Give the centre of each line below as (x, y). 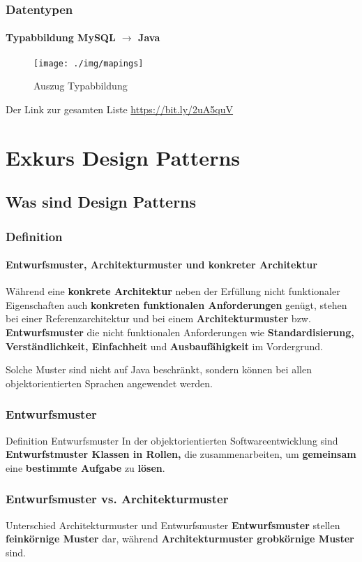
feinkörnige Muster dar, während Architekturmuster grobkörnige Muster (180, 539)
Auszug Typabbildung (81, 86)
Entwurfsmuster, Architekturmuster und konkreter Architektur (161, 265)
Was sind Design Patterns (101, 202)
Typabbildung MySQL (61, 37)
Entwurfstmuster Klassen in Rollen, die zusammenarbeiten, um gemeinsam (181, 454)
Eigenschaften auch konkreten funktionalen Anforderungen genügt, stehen (176, 304)
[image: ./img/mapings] (89, 63)
